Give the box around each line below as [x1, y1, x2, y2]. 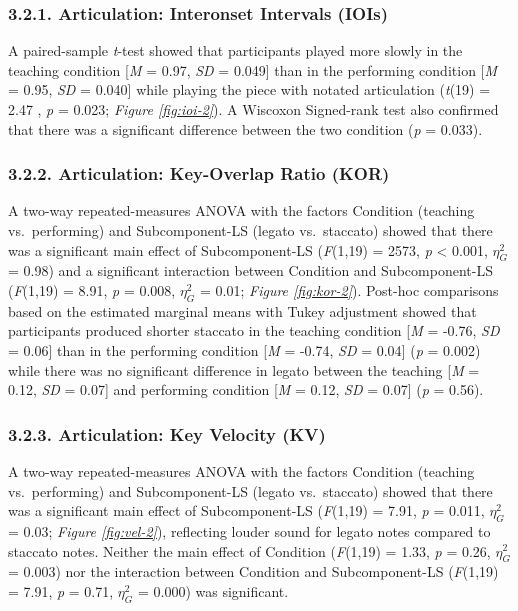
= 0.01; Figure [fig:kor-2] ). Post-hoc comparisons [200, 279, 499, 300]
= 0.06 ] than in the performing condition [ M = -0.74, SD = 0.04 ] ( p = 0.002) [8, 339, 481, 360]
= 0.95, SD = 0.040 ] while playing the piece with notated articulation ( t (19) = [8, 79, 491, 100]
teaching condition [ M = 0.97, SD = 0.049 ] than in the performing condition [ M [8, 59, 498, 80]
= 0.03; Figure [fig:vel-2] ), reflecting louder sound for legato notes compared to [8, 520, 491, 541]
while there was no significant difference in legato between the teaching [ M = [8, 359, 480, 380]
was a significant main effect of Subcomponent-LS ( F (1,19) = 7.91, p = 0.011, [8, 500, 485, 521]
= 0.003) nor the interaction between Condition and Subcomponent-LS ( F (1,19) [8, 561, 499, 582]
